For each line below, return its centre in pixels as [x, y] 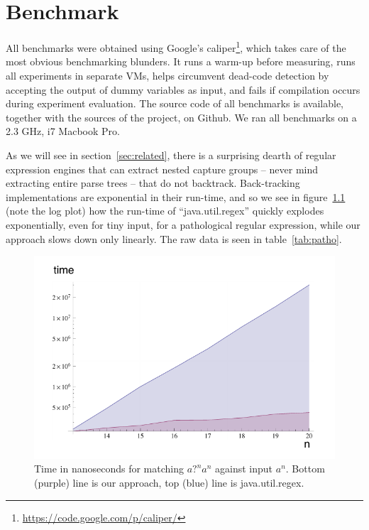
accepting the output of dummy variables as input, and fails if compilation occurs [183, 89]
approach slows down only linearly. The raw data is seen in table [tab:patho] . [174, 238]
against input [244, 469]
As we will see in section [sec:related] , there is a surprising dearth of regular [171, 155]
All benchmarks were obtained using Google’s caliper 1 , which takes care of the [176, 47]
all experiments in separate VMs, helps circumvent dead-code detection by [167, 75]
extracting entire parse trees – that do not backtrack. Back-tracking [153, 183]
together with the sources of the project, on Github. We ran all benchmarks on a [181, 117]
